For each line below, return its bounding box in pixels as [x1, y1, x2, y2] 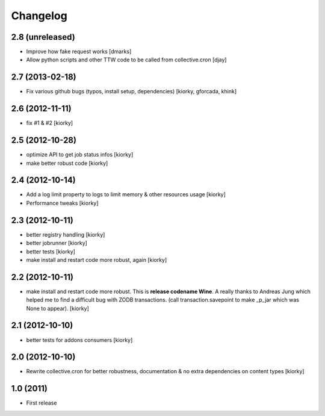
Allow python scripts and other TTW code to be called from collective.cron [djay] [26, 56, 227, 63]
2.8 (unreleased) [11, 32, 75, 42]
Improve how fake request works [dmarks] [26, 48, 132, 55]
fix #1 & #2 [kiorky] [26, 119, 73, 126]
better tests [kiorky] [26, 247, 75, 255]
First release [26, 399, 57, 406]
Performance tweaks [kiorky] [26, 199, 99, 206]
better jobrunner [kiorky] [26, 240, 87, 247]
